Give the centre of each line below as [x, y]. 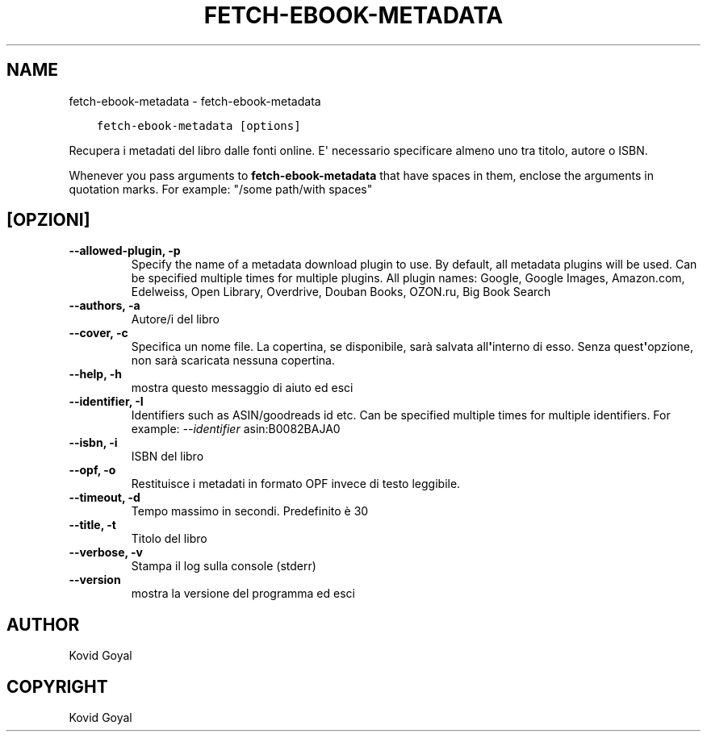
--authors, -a [105, 306]
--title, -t [92, 525]
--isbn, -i [93, 443]
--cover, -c [98, 333]
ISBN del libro [167, 457]
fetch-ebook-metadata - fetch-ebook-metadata [195, 101]
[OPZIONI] [48, 220]
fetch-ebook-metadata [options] [199, 125]
